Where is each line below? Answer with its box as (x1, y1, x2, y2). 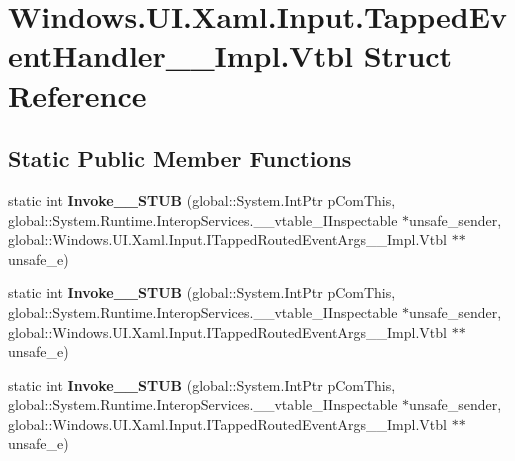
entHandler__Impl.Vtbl (8, 35, 353, 76)
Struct (363, 35, 453, 76)
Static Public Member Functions (8, 143, 352, 174)
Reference (8, 74, 147, 115)
